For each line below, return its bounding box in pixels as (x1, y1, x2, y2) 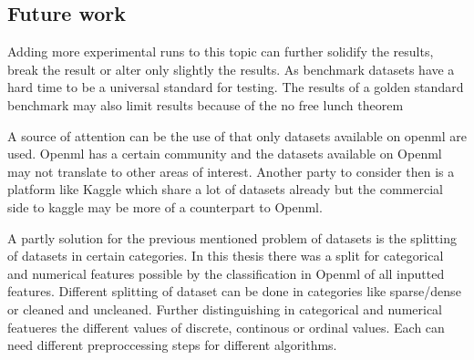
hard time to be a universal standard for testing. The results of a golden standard (7, 77, 464, 97)
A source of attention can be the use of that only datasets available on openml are (7, 126, 467, 145)
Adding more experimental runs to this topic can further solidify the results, (7, 42, 434, 61)
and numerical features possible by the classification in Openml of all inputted (7, 263, 445, 283)
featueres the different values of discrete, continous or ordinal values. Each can (7, 317, 445, 336)
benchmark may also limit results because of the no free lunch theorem (7, 95, 404, 114)
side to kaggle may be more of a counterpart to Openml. (7, 197, 323, 216)
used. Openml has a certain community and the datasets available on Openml (7, 144, 442, 163)
